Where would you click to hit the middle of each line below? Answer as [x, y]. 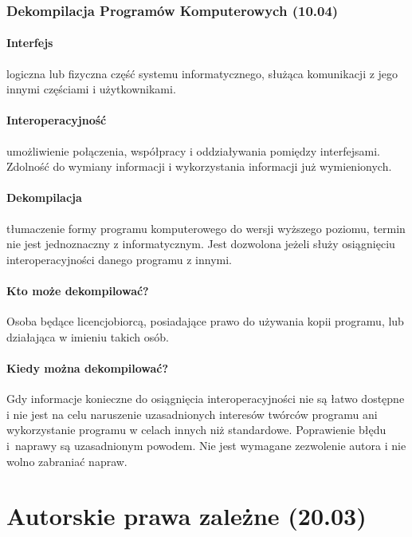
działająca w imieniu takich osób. [88, 336]
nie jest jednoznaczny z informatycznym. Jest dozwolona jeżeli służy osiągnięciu [201, 244]
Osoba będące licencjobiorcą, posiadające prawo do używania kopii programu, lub [205, 321]
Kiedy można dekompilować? [88, 367]
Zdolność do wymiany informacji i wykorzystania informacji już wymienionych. [199, 166]
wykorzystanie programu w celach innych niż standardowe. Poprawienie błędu [196, 430]
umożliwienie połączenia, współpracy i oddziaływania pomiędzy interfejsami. [193, 150]
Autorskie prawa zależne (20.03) [186, 516]
